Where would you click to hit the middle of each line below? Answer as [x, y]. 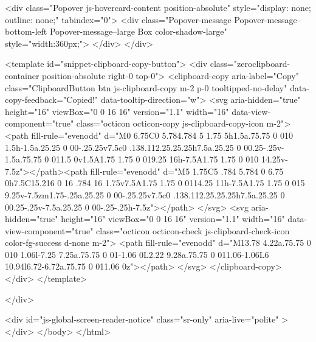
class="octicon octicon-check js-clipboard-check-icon [193, 230]
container [22, 75]
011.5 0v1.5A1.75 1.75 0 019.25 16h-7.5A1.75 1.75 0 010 [155, 159]
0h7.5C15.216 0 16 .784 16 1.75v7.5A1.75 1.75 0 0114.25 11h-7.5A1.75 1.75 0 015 [155, 183]
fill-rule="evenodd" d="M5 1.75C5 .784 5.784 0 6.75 [187, 171]
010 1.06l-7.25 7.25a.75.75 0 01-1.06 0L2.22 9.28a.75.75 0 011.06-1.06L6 [137, 254]
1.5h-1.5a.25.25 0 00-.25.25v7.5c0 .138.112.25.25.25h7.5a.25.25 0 [123, 147]
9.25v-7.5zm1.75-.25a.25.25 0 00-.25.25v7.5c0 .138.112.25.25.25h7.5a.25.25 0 [145, 194]
